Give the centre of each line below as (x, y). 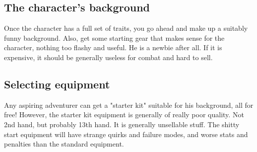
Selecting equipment (57, 84)
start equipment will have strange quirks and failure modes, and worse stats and (126, 134)
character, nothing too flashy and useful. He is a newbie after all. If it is (113, 47)
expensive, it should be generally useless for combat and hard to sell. (108, 57)
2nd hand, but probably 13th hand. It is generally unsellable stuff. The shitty (122, 124)
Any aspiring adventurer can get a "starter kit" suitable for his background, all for (129, 105)
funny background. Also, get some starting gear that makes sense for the (114, 38)
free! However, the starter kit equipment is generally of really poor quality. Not (124, 114)
